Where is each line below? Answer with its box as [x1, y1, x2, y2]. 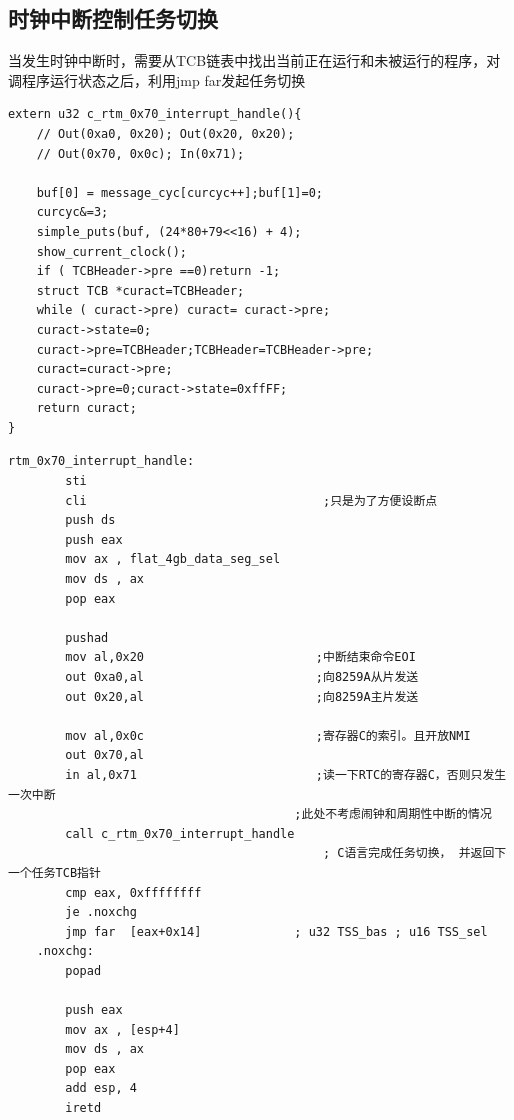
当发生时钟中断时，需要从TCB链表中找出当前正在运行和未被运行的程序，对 [8, 50, 501, 71]
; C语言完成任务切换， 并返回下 [323, 846, 507, 861]
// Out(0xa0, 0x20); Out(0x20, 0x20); [36, 126, 295, 141]
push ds [65, 513, 116, 528]
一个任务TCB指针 [8, 865, 101, 880]
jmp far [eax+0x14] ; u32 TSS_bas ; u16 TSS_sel [65, 924, 488, 939]
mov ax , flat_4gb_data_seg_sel [65, 552, 281, 567]
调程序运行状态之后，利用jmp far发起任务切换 [8, 69, 306, 90]
